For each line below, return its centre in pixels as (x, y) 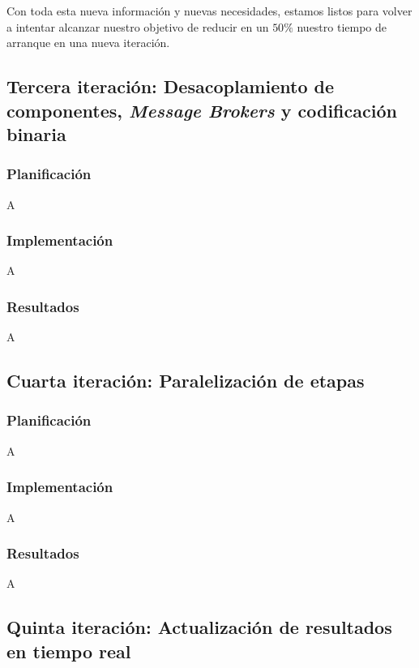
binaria (36, 133)
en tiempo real (69, 651)
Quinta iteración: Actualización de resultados (199, 627)
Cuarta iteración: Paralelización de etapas (186, 381)
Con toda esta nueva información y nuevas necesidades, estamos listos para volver (209, 11)
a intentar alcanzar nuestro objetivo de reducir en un (138, 26)
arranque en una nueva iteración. (88, 43)
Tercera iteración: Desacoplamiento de (170, 86)
